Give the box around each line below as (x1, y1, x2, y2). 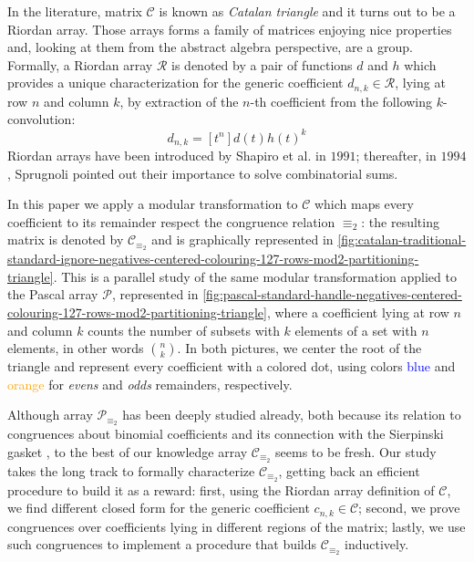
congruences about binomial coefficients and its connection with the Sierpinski (7, 424, 444, 443)
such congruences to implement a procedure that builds (7, 535, 317, 554)
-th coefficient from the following (250, 91, 433, 110)
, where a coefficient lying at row (266, 302, 449, 321)
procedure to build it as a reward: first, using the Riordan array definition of (7, 480, 435, 499)
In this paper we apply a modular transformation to (7, 194, 298, 213)
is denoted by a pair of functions (171, 55, 353, 74)
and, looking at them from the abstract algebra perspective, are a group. (7, 37, 413, 57)
